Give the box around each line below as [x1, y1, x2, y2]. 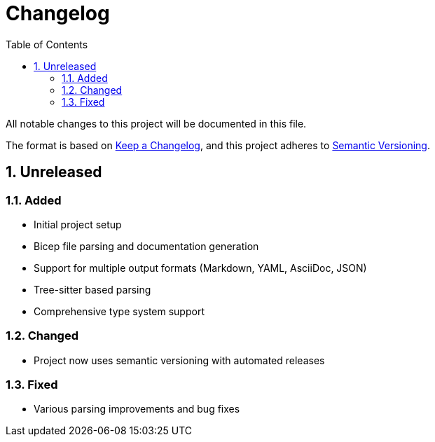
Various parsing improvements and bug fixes [34, 403, 240, 415]
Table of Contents [6, 38, 88, 50]
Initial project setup [34, 218, 122, 230]
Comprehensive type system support [34, 305, 205, 317]
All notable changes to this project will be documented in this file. [6, 117, 307, 130]
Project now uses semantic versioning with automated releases [34, 354, 325, 366]
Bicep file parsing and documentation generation [34, 240, 259, 252]
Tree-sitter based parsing [34, 283, 151, 296]
